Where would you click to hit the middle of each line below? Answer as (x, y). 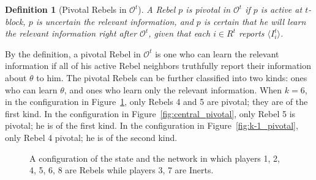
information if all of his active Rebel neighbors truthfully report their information (158, 66)
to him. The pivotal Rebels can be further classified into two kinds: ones (172, 77)
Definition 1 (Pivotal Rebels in (66, 9)
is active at (281, 9)
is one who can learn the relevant (217, 53)
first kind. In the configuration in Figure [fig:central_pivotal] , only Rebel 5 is (150, 113)
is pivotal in (208, 9)
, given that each (179, 33)
